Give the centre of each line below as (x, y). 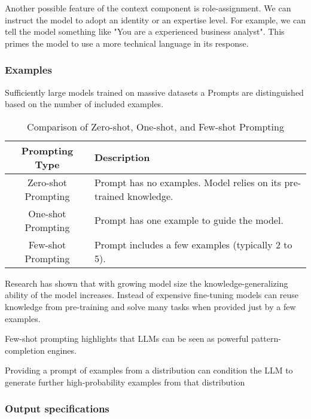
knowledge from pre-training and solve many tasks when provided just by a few (150, 306)
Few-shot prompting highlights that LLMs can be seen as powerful (127, 338)
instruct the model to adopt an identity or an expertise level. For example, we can (155, 19)
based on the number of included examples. (84, 104)
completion (25, 350)
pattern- (266, 338)
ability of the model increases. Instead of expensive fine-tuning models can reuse (152, 295)
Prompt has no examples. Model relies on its (188, 182)
